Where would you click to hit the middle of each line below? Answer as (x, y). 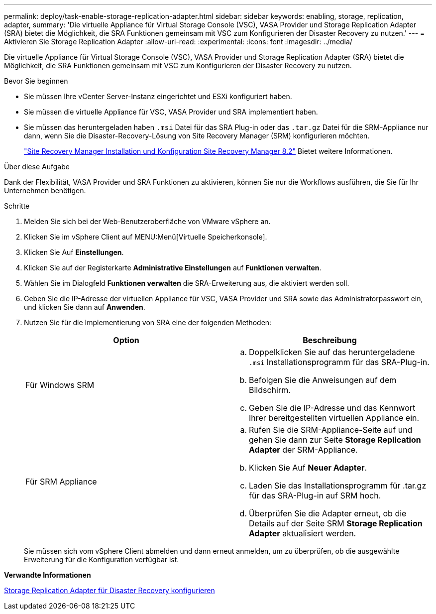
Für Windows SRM (60, 385)
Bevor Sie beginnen (36, 81)
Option (126, 340)
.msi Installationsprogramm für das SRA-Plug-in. (339, 362)
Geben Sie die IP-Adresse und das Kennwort (332, 408)
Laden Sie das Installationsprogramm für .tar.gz (338, 486)
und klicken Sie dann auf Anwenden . (85, 307)
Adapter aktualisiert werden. (303, 533)
